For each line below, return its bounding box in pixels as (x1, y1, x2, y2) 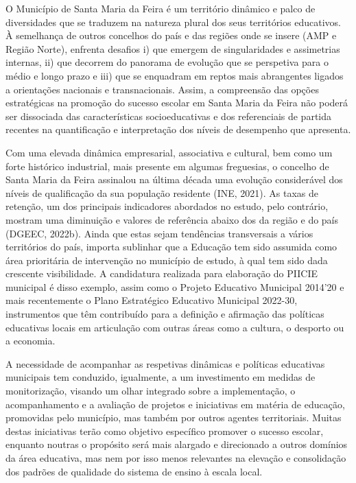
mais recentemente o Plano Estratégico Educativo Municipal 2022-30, (5, 293, 298, 307)
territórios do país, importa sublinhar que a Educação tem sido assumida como (5, 239, 337, 254)
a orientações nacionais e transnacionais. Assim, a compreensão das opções (5, 82, 319, 96)
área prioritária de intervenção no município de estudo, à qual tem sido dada (5, 252, 328, 267)
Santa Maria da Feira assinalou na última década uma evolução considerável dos (5, 172, 343, 187)
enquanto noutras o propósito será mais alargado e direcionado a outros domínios (5, 437, 348, 451)
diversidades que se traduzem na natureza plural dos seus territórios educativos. (5, 14, 341, 29)
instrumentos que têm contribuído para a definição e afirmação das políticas (5, 307, 324, 321)
